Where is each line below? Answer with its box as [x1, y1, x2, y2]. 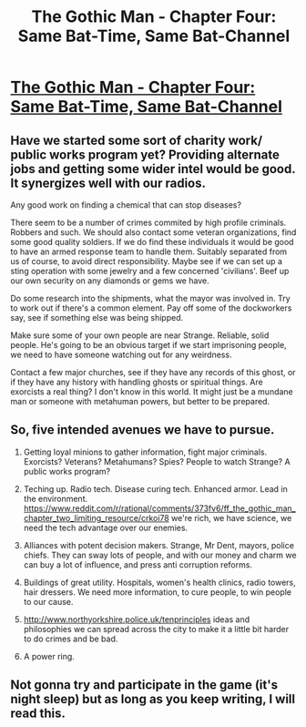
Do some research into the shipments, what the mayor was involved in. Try [10, 293, 291, 303]
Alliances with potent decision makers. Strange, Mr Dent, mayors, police [23, 539, 295, 550]
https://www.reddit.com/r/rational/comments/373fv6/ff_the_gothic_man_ [23, 503, 296, 514]
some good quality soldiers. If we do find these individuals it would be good [10, 237, 294, 247]
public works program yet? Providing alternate [10, 147, 280, 162]
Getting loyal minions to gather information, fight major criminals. [23, 446, 268, 457]
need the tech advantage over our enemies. [23, 522, 189, 533]
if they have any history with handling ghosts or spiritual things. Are [10, 376, 263, 387]
